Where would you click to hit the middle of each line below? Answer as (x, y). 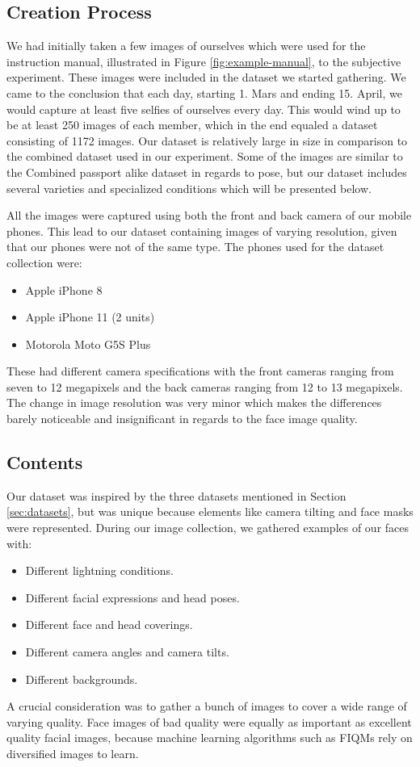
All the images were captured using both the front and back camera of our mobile (209, 215)
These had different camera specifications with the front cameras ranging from (200, 371)
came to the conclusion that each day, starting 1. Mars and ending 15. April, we (204, 92)
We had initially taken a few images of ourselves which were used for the (186, 46)
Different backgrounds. (82, 679)
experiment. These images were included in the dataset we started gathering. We (206, 77)
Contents (45, 462)
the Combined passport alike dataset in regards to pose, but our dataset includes (207, 172)
